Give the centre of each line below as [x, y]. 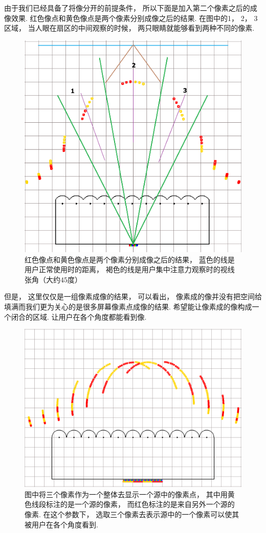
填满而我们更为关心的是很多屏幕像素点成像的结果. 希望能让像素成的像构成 [128, 307]
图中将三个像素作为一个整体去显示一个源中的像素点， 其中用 [126, 494]
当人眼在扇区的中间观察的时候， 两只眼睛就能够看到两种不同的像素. [141, 28]
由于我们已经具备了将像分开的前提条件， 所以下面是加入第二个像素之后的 [127, 8]
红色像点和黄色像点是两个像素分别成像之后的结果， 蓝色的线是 [130, 259]
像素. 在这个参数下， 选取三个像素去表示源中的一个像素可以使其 [132, 514]
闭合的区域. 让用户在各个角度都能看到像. [79, 316]
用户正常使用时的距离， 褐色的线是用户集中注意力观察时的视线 [130, 269]
